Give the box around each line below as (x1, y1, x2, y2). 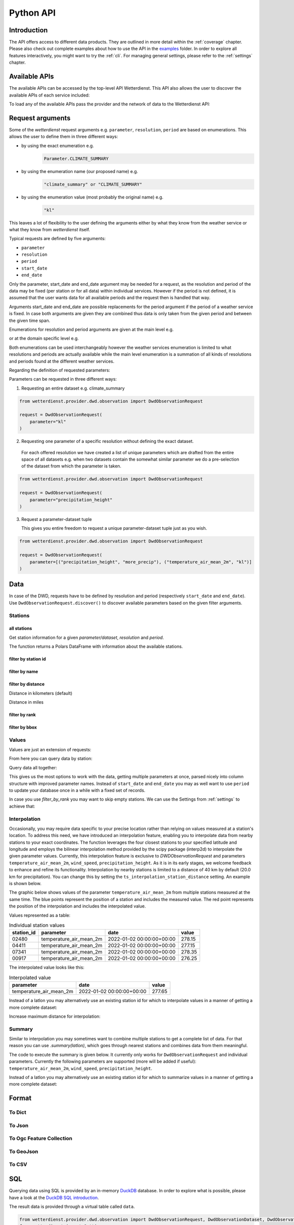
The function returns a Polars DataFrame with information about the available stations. (9, 643, 183, 649)
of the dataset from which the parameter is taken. (21, 463, 122, 469)
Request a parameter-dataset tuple (21, 516, 92, 522)
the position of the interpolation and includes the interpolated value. (9, 903, 146, 909)
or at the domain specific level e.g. (9, 336, 79, 342)
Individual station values (9, 922, 65, 929)
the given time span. (9, 318, 50, 323)
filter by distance (9, 681, 45, 687)
